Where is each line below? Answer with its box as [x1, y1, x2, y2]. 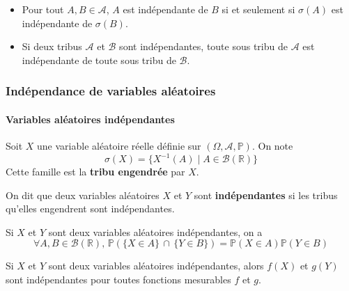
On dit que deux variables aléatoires [6, 187, 160, 202]
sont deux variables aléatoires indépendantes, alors [48, 258, 264, 273]
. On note [251, 139, 293, 153]
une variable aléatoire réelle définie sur [37, 139, 201, 153]
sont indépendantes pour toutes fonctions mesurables [6, 272, 231, 287]
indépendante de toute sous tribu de [22, 52, 176, 67]
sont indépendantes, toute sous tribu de [119, 39, 288, 54]
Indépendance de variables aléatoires [6, 82, 216, 100]
